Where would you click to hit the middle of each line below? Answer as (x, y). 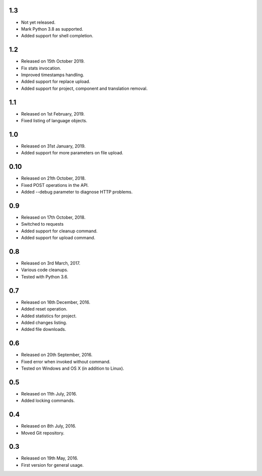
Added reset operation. (44, 309)
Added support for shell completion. (57, 36)
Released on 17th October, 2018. (53, 217)
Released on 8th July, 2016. (49, 426)
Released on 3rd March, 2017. (51, 263)
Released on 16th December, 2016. (56, 302)
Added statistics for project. (49, 316)
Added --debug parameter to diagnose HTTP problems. (77, 192)
